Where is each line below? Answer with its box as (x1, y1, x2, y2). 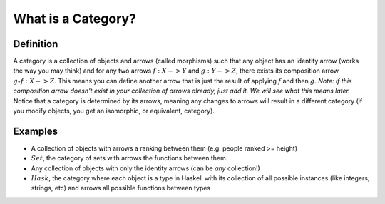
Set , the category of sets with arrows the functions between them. (31, 154, 228, 163)
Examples (13, 125, 58, 137)
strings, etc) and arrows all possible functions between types (31, 184, 211, 193)
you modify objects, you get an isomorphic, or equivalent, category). (13, 107, 215, 116)
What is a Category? (13, 11, 137, 26)
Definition (13, 38, 58, 50)
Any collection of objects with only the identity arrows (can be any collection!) (31, 164, 260, 173)
